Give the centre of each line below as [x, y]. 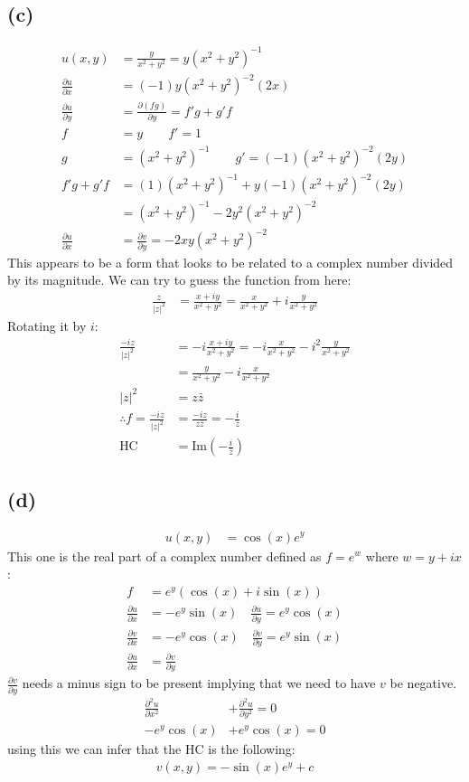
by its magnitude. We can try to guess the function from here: [179, 280]
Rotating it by [47, 325]
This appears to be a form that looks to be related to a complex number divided [230, 262]
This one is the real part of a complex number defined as [164, 556]
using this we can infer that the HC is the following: [151, 749]
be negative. [423, 683]
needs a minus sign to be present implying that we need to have [199, 683]
